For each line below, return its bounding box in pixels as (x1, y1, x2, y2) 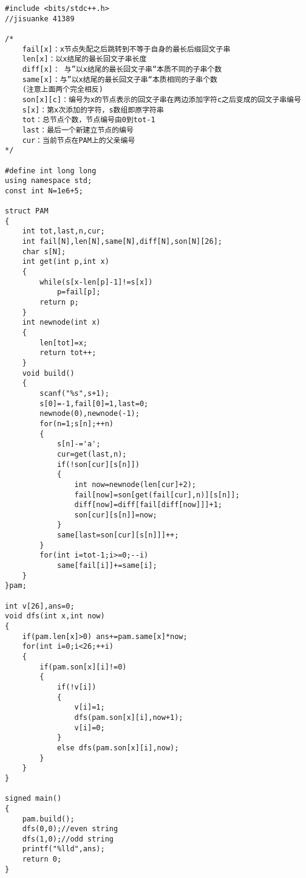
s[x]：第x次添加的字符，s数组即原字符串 (22, 105, 164, 114)
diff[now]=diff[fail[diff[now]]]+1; (74, 500, 222, 510)
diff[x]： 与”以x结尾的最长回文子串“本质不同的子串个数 (22, 64, 222, 74)
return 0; (22, 855, 62, 864)
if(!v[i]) (56, 682, 97, 691)
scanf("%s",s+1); (39, 389, 109, 398)
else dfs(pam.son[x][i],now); (56, 743, 179, 752)
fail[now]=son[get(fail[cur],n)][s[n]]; (74, 490, 240, 499)
